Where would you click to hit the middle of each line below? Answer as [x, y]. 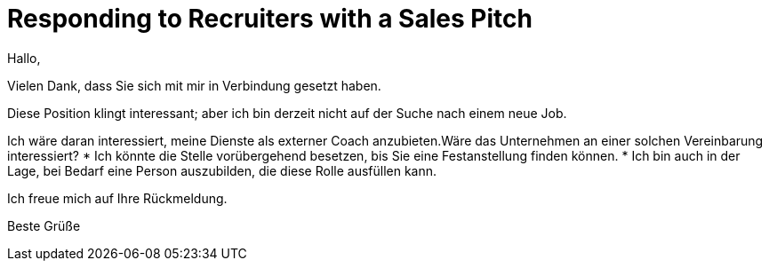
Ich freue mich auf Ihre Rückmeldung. [117, 198]
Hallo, [24, 58]
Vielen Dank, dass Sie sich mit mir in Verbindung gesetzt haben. [194, 85]
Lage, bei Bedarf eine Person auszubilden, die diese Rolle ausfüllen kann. [222, 170]
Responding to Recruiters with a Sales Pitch [270, 19]
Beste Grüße [44, 225]
